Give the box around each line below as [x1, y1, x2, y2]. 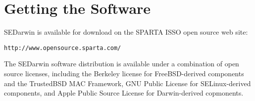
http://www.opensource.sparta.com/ [4, 44, 121, 51]
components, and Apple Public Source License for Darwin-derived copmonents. [4, 88, 244, 98]
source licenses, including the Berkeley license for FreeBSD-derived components [4, 68, 244, 78]
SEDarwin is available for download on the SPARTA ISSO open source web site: [4, 27, 248, 37]
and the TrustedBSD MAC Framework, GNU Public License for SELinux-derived [4, 78, 251, 88]
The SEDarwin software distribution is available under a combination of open [4, 58, 239, 69]
